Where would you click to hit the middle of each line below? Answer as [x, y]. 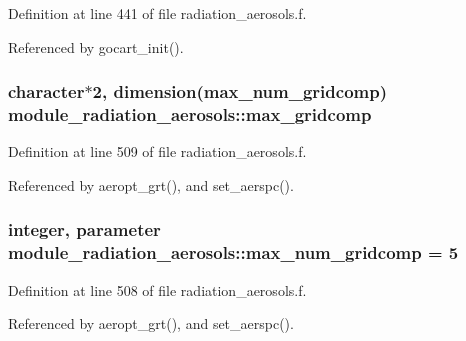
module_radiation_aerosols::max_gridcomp [190, 114]
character [46, 91]
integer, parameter [84, 229]
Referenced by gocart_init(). [96, 46]
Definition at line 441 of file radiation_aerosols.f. [157, 13]
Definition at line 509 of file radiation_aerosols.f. [157, 151]
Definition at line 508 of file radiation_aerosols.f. [157, 289]
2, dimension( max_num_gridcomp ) [240, 91]
